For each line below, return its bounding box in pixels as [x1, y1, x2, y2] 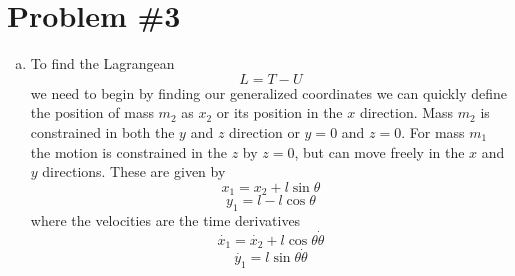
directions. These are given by [42, 161, 226, 182]
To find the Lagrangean [30, 53, 175, 74]
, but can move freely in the [294, 141, 465, 162]
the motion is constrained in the [30, 141, 227, 162]
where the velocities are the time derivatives [30, 209, 301, 230]
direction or [229, 121, 300, 142]
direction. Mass [359, 102, 454, 123]
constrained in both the [30, 121, 175, 142]
